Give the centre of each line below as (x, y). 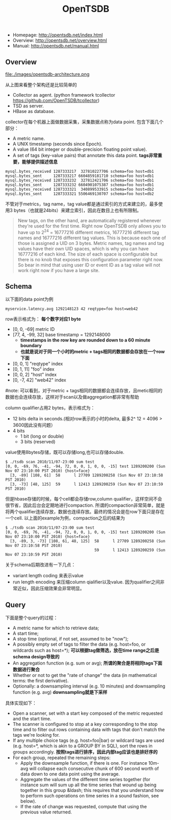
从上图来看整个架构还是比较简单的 (41, 85)
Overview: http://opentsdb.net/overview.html (60, 40)
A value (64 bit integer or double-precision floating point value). (80, 149)
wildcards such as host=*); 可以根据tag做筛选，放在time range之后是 (86, 650)
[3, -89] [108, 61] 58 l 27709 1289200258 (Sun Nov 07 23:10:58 (87, 475)
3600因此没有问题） (34, 425)
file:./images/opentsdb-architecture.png (47, 74)
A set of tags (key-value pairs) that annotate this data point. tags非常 (85, 155)
